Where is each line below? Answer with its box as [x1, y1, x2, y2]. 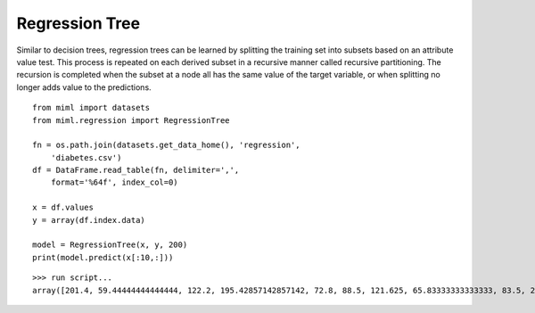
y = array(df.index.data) [32, 215, 146, 225]
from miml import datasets [32, 103, 151, 113]
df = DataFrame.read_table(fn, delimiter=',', [32, 165, 240, 176]
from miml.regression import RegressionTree [32, 115, 231, 125]
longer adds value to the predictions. [16, 81, 152, 93]
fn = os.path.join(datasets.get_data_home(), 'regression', [32, 140, 300, 151]
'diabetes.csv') [50, 152, 122, 162]
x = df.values [32, 202, 94, 213]
